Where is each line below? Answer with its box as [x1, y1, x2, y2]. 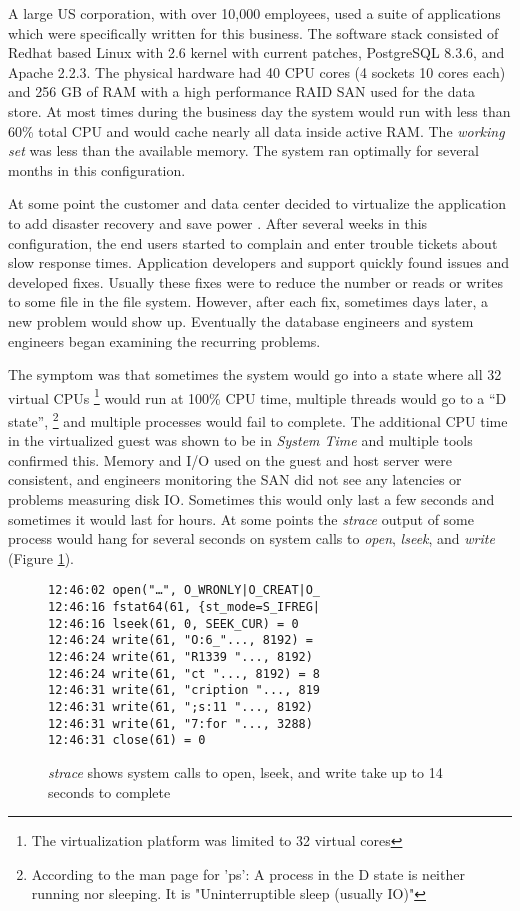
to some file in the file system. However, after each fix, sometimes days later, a [8, 291, 488, 312]
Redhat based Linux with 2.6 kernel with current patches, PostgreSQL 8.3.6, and [8, 42, 505, 63]
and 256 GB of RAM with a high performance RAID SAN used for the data [8, 81, 475, 102]
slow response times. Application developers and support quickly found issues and [8, 252, 509, 273]
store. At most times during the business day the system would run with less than [8, 100, 511, 121]
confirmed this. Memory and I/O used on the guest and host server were [8, 449, 452, 470]
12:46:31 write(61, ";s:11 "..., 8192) [48, 699, 313, 714]
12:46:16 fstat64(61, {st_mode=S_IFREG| [48, 600, 321, 614]
